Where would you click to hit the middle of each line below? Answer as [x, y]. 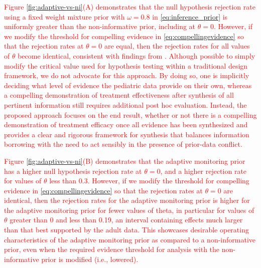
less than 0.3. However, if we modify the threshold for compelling [149, 181]
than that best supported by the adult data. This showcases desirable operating [126, 230]
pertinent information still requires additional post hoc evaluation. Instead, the [125, 104]
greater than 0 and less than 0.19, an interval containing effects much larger [126, 220]
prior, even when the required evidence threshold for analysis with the [112, 249]
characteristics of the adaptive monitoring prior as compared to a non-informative [130, 239]
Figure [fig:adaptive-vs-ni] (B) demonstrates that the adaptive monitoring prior [125, 161]
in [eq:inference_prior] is [190, 16]
